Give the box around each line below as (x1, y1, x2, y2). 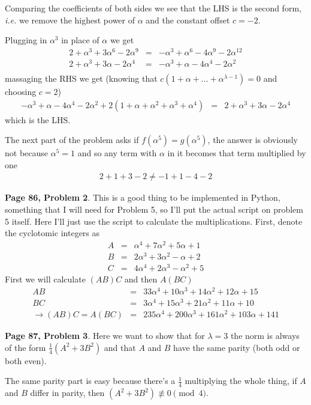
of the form (5, 341, 46, 353)
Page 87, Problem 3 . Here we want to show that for (5, 329, 205, 342)
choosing (5, 85, 37, 98)
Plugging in (5, 34, 47, 46)
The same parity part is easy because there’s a (5, 374, 176, 387)
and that (104, 341, 136, 353)
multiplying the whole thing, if (185, 374, 297, 387)
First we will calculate (5, 273, 86, 285)
